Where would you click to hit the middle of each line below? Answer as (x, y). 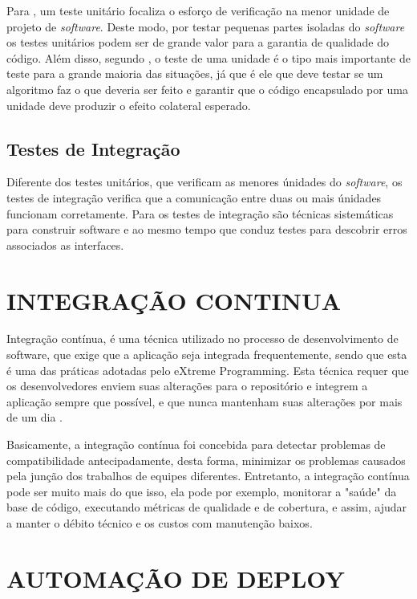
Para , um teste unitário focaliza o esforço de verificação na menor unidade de (198, 10)
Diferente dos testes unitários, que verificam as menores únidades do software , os (204, 182)
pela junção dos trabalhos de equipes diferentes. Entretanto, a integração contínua (208, 476)
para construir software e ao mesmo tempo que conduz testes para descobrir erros (207, 229)
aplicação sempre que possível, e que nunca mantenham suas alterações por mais (204, 401)
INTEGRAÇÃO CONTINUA (174, 300)
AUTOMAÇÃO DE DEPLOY (176, 578)
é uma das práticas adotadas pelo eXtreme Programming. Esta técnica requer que (208, 370)
